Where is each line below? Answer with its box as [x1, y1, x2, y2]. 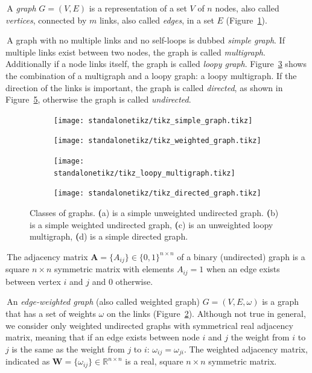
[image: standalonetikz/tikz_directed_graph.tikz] [54, 189, 261, 198]
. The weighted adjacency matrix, [183, 342, 308, 355]
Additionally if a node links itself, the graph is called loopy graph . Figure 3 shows [5, 57, 307, 70]
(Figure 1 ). [226, 13, 267, 26]
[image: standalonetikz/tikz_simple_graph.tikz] [54, 116, 253, 125]
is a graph [262, 295, 299, 308]
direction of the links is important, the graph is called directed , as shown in [5, 81, 283, 94]
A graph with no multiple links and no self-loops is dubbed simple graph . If [7, 34, 285, 46]
